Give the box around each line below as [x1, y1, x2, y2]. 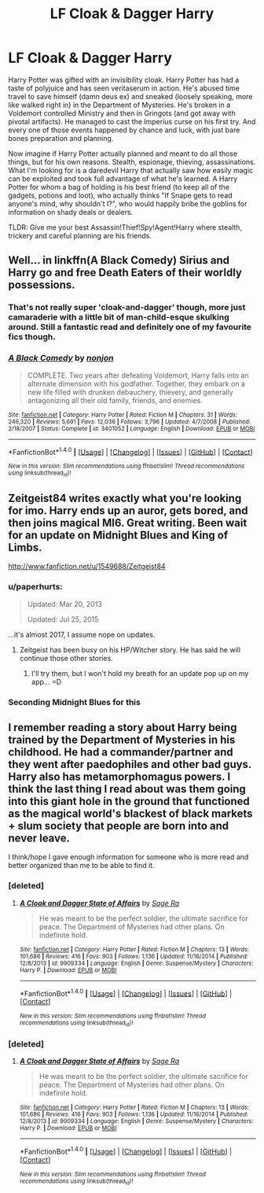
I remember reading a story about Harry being [8, 721, 237, 734]
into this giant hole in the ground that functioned [8, 794, 250, 807]
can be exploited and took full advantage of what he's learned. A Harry [8, 174, 238, 183]
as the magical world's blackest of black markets [8, 807, 253, 820]
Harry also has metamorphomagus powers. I [8, 770, 231, 783]
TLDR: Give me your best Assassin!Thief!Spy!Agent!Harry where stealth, [8, 222, 242, 232]
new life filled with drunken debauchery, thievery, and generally [27, 387, 233, 397]
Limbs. [8, 541, 42, 554]
